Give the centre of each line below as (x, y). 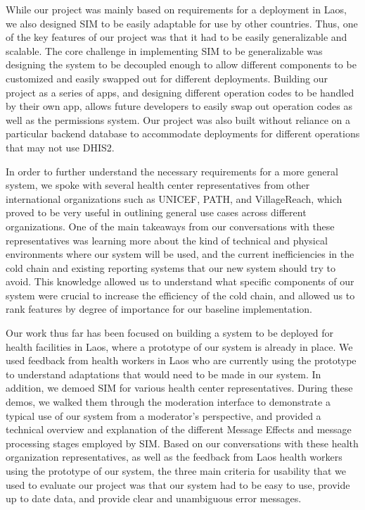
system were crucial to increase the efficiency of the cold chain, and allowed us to (180, 295)
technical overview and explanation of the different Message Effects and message (179, 429)
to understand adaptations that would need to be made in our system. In (164, 374)
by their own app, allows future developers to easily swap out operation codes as (179, 106)
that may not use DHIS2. (60, 147)
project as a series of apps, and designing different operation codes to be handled (180, 92)
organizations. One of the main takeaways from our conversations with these (170, 226)
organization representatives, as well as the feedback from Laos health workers (174, 457)
